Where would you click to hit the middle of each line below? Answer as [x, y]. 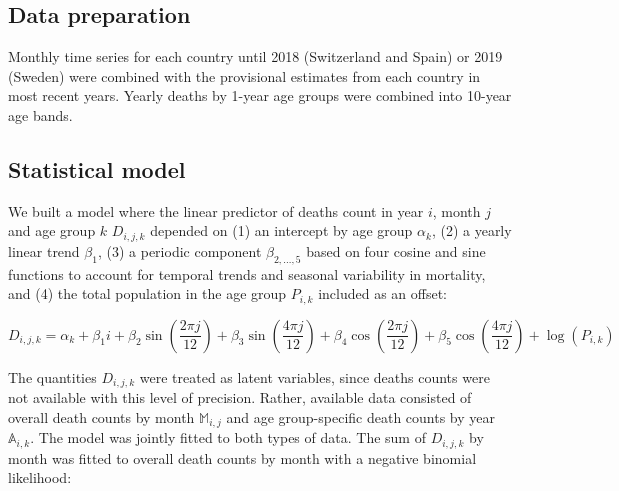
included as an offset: [383, 293]
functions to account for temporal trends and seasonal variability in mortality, [247, 273]
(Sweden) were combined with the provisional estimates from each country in [244, 75]
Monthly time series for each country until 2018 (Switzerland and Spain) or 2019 [255, 56]
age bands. [40, 114]
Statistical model [97, 168]
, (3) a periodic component [179, 250]
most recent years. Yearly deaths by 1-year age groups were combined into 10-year [260, 95]
